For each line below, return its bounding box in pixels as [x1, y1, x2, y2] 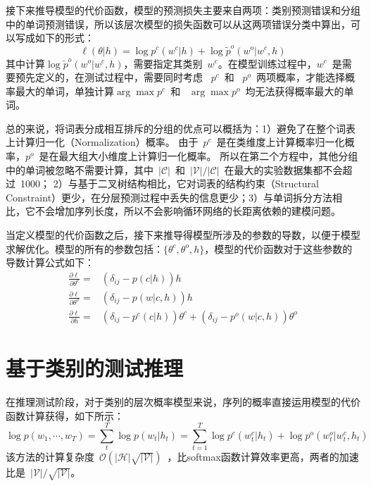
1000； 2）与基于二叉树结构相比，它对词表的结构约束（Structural [20, 176, 319, 191]
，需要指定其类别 [123, 56, 203, 70]
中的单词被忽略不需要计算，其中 [6, 162, 153, 177]
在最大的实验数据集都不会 [224, 162, 343, 177]
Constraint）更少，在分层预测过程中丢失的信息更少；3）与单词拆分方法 [6, 189, 333, 204]
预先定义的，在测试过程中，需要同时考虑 [15, 70, 203, 85]
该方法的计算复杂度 [6, 449, 94, 464]
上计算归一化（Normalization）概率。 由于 [6, 135, 199, 149]
